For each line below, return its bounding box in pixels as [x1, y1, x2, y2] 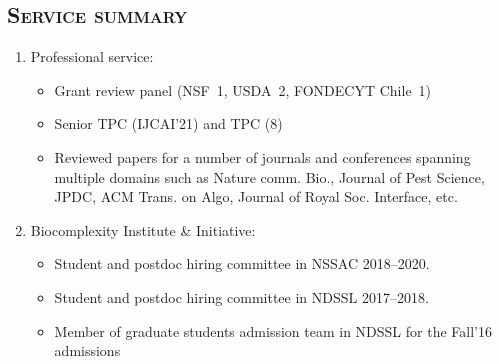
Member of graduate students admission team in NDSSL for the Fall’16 [54, 320, 492, 341]
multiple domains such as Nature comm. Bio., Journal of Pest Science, [54, 166, 485, 187]
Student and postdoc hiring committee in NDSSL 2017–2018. [54, 286, 429, 307]
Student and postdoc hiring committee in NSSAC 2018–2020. [54, 253, 430, 274]
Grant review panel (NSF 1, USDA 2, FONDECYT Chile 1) [54, 79, 432, 100]
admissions [54, 340, 121, 361]
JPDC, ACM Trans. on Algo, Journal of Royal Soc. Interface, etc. [54, 186, 458, 207]
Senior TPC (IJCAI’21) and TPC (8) [54, 113, 283, 134]
